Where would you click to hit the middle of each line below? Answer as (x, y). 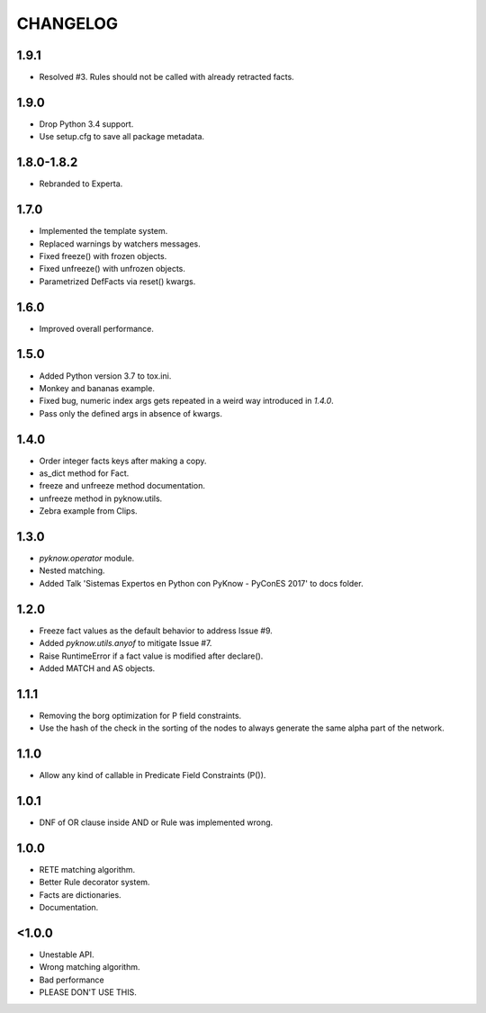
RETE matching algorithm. (87, 869)
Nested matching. (72, 570)
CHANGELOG (67, 23)
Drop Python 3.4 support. (86, 124)
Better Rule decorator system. (94, 883)
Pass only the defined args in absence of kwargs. (130, 413)
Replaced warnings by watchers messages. (120, 244)
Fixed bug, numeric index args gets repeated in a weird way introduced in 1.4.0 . (187, 401)
